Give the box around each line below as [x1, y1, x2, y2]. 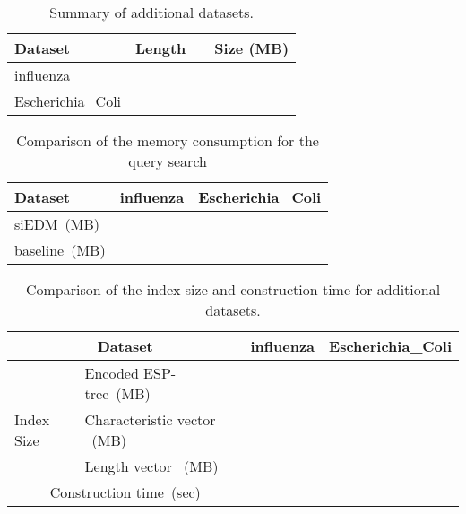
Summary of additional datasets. [49, 2, 255, 22]
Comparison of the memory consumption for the [16, 130, 319, 151]
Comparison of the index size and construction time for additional [25, 279, 441, 300]
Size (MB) [214, 38, 289, 58]
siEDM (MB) [14, 213, 99, 234]
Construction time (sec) [49, 482, 201, 502]
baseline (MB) [14, 240, 106, 260]
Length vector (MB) [84, 456, 219, 476]
